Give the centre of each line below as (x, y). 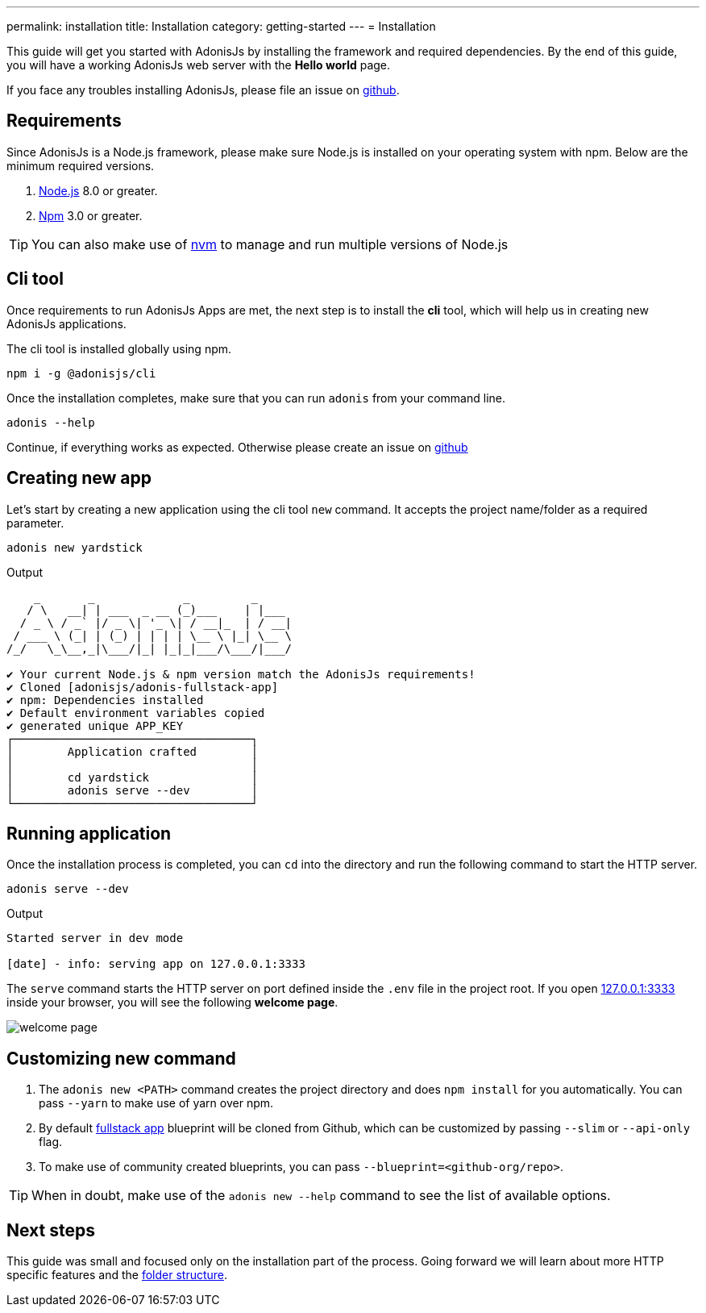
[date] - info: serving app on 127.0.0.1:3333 (156, 964)
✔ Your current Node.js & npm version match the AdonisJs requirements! (241, 674)
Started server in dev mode (95, 938)
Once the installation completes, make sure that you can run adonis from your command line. (256, 398)
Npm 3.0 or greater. (91, 215)
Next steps (51, 1230)
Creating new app (79, 478)
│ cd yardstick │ (132, 777)
